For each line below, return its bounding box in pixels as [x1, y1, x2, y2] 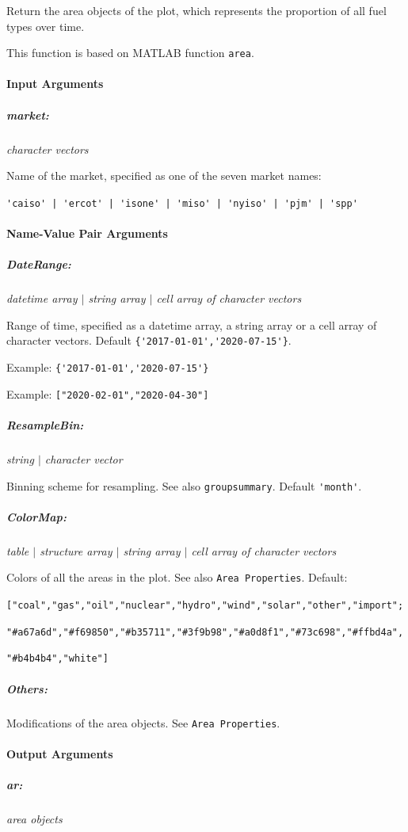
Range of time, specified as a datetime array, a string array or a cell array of [6, 316, 377, 333]
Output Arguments [6, 745, 113, 761]
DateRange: [6, 256, 71, 273]
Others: [6, 680, 48, 697]
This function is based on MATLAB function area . [6, 44, 254, 61]
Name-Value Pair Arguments [6, 225, 168, 242]
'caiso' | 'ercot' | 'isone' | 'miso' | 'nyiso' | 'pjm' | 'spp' [6, 197, 358, 209]
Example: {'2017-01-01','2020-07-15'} [6, 359, 209, 376]
